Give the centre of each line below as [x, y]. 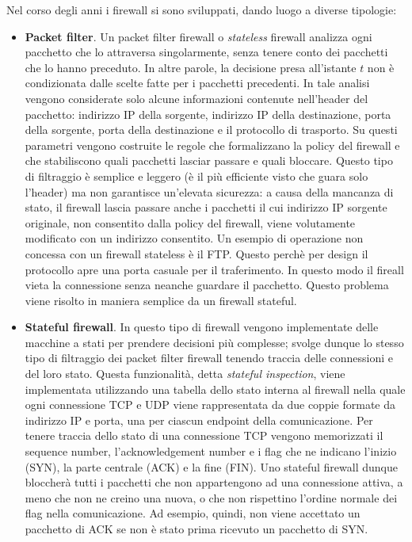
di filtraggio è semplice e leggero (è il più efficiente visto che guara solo [196, 176]
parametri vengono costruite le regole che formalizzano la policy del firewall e [212, 145]
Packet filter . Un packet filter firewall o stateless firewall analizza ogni [198, 36]
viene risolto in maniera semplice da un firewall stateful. [161, 300]
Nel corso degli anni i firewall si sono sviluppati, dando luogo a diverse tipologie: [202, 10]
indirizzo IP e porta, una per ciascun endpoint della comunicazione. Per [199, 420]
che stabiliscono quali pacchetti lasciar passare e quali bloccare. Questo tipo [209, 160]
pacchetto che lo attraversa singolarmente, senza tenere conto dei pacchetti [206, 52]
